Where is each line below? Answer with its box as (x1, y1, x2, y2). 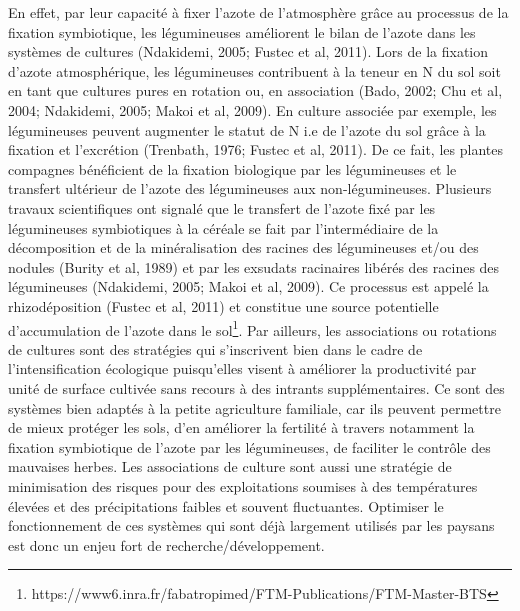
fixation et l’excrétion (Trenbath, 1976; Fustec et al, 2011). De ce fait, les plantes (8, 139, 503, 160)
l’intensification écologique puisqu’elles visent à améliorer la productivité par (8, 358, 477, 379)
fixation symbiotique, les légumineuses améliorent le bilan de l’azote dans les (8, 21, 476, 42)
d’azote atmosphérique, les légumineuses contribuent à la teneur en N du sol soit (8, 60, 501, 81)
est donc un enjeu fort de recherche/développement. (8, 534, 325, 555)
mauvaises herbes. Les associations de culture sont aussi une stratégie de (8, 456, 452, 477)
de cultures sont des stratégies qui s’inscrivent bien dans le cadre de (8, 338, 423, 359)
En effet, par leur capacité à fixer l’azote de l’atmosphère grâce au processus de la (8, 2, 509, 22)
